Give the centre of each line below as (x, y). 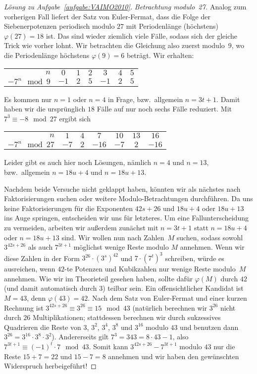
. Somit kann (108, 346)
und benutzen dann (209, 327)
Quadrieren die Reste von (43, 327)
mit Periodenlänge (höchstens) (172, 26)
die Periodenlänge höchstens (47, 55)
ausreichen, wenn (30, 269)
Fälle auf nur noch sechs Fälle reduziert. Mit (164, 109)
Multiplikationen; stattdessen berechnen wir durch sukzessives (127, 317)
